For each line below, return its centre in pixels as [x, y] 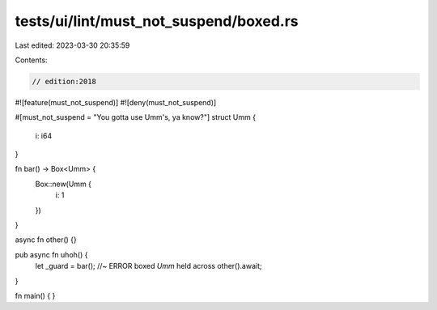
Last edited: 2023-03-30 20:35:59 [72, 45]
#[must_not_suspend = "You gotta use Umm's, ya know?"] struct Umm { [136, 117]
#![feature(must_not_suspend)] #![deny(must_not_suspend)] [116, 102]
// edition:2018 [64, 81]
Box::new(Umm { [64, 184]
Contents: [31, 60]
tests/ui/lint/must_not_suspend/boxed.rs [157, 21]
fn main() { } [35, 295]
